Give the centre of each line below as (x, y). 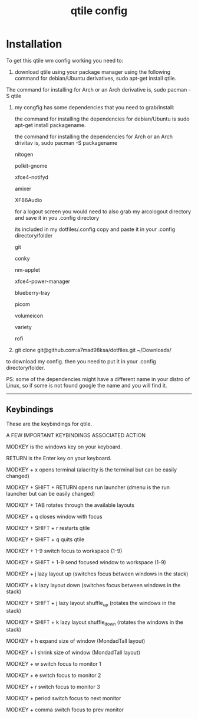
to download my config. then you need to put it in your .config (81, 361)
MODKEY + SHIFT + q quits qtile (45, 539)
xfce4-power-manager (42, 281)
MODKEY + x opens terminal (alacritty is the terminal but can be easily (92, 469)
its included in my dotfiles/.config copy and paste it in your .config (95, 229)
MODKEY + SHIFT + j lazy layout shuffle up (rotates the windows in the (91, 603)
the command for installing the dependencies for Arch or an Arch (93, 136)
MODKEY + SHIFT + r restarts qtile (48, 528)
